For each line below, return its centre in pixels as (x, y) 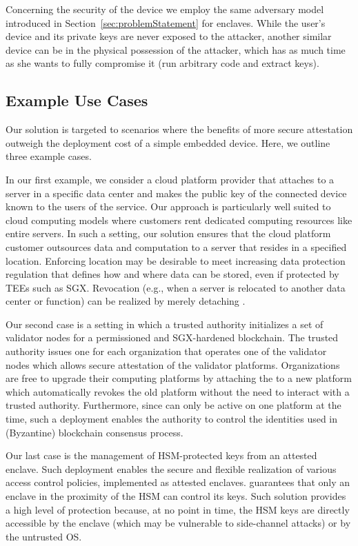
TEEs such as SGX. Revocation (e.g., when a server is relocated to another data (176, 287)
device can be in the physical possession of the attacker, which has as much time (176, 49)
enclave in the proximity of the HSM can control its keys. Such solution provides (176, 496)
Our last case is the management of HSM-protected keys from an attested (161, 455)
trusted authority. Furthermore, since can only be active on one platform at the (173, 405)
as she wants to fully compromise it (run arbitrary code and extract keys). (162, 63)
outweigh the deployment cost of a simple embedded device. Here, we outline (168, 142)
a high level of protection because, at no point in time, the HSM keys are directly (178, 509)
